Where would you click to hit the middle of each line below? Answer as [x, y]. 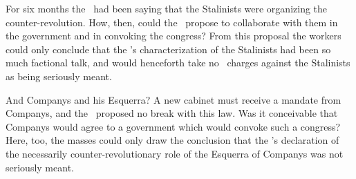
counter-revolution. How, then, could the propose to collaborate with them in [172, 22]
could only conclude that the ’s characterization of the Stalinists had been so [168, 49]
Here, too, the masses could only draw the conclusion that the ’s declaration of [172, 140]
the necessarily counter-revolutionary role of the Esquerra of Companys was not [175, 153]
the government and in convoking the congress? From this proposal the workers [174, 36]
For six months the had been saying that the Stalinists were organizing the [167, 8]
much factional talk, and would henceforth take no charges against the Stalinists [178, 63]
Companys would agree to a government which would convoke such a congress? [173, 126]
